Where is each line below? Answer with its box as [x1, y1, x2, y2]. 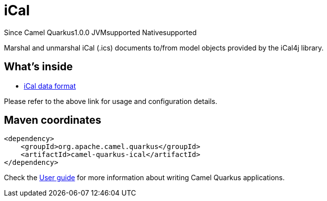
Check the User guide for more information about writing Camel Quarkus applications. [4, 173, 285, 182]
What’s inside [4, 60, 73, 73]
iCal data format [24, 81, 76, 90]
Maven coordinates [4, 114, 102, 127]
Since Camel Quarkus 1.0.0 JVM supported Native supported [4, 28, 197, 37]
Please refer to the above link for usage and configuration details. [4, 97, 218, 105]
